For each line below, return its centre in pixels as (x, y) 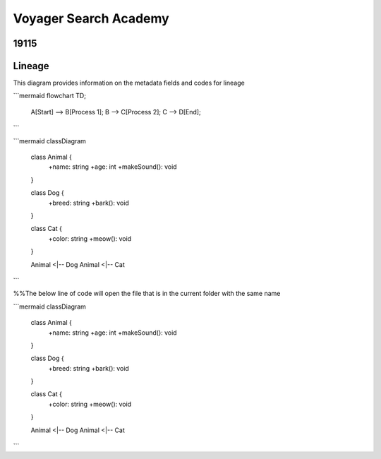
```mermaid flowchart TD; (49, 96)
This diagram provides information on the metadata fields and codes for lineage (129, 83)
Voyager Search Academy (91, 18)
